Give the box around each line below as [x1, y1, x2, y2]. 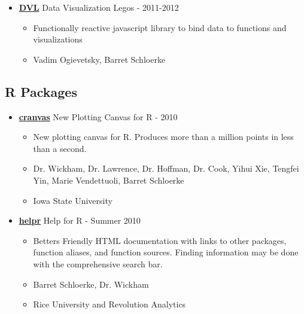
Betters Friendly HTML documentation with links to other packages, [33, 234, 287, 246]
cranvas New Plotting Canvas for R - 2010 [19, 110, 178, 123]
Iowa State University [33, 194, 113, 206]
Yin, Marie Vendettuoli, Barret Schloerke [33, 173, 184, 186]
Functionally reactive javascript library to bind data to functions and [33, 21, 287, 33]
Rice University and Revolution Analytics [33, 298, 186, 310]
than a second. [33, 142, 87, 154]
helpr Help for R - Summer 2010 [19, 214, 141, 227]
